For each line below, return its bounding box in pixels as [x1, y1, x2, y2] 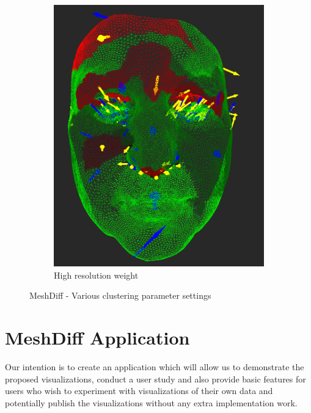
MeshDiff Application [5, 325, 190, 350]
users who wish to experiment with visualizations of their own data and [5, 384, 273, 397]
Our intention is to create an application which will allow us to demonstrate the [5, 360, 304, 373]
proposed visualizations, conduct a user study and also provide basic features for [5, 372, 306, 385]
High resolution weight [54, 268, 139, 281]
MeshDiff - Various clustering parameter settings [29, 289, 211, 302]
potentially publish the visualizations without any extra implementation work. [5, 396, 298, 409]
